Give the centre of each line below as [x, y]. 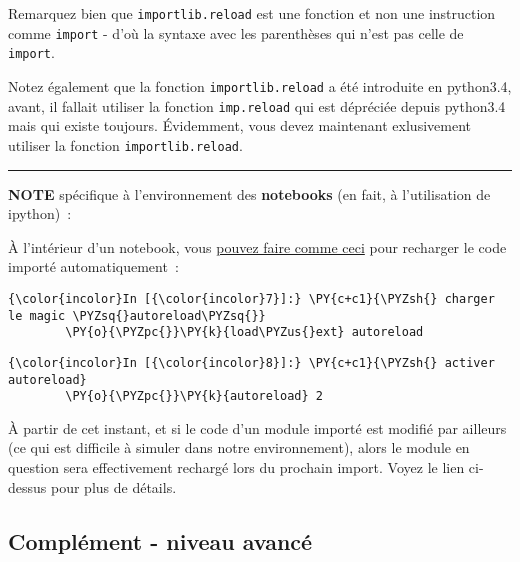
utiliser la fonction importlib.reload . [125, 144]
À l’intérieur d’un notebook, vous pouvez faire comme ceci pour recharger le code [257, 246]
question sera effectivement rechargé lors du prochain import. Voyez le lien [236, 467]
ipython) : [40, 213]
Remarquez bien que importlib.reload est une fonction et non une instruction [252, 13]
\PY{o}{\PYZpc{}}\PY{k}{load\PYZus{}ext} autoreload [244, 332]
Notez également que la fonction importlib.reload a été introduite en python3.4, [260, 85]
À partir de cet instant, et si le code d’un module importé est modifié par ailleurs [257, 427]
